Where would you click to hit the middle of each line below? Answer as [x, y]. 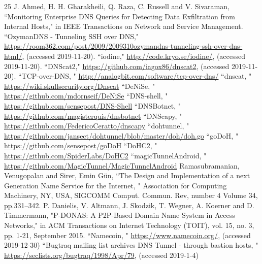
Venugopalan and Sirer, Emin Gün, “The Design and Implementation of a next [127, 175]
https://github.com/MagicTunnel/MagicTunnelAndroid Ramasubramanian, [122, 165]
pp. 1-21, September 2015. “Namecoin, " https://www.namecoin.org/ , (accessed [127, 235]
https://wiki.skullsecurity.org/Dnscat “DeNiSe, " [79, 86]
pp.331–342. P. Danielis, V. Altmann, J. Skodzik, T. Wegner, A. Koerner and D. [129, 205]
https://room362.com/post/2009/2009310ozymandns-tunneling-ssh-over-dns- [123, 46]
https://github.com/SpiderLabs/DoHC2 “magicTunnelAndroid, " [105, 155]
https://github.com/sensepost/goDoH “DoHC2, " [81, 145]
